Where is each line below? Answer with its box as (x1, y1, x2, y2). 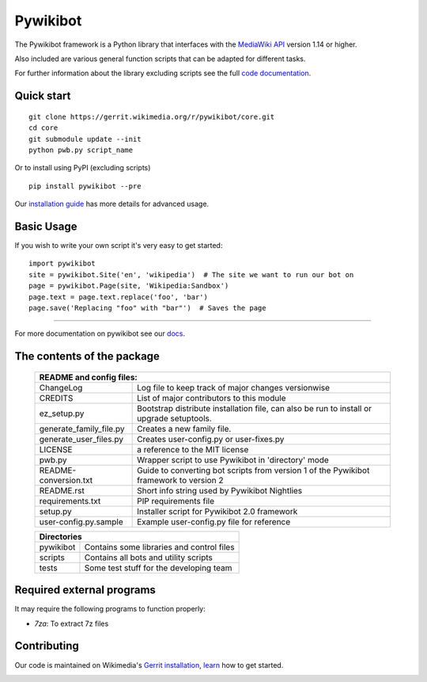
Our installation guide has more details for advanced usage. (14, 199, 210, 209)
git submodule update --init (28, 135, 142, 143)
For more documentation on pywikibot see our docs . (14, 329, 186, 338)
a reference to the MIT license (137, 444, 249, 455)
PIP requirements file (137, 495, 215, 506)
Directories (39, 531, 82, 542)
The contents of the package (14, 349, 160, 364)
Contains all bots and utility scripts (84, 551, 213, 562)
